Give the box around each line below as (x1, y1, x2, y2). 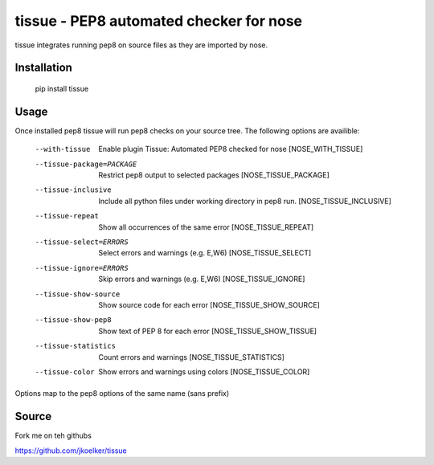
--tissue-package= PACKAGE (35, 159, 137, 169)
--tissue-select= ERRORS (35, 237, 129, 247)
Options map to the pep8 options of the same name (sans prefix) (14, 389, 230, 398)
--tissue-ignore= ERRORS (35, 263, 129, 272)
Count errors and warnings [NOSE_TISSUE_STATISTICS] (98, 352, 285, 361)
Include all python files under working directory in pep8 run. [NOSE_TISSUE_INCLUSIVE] (98, 196, 391, 206)
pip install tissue (35, 84, 88, 93)
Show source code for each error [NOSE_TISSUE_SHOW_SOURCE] (98, 300, 321, 309)
